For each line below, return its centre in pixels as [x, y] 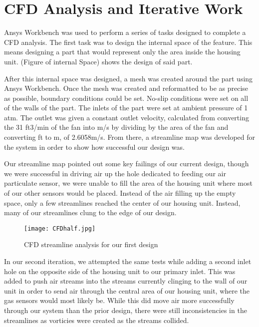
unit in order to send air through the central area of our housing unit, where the [127, 290]
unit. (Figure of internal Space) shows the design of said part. [98, 61]
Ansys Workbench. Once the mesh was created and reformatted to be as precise [126, 88]
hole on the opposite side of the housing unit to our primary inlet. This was [120, 271]
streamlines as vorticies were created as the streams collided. [97, 320]
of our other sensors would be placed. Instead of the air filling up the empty [120, 193]
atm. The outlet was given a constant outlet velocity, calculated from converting [127, 117]
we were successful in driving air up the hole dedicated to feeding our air [115, 173]
